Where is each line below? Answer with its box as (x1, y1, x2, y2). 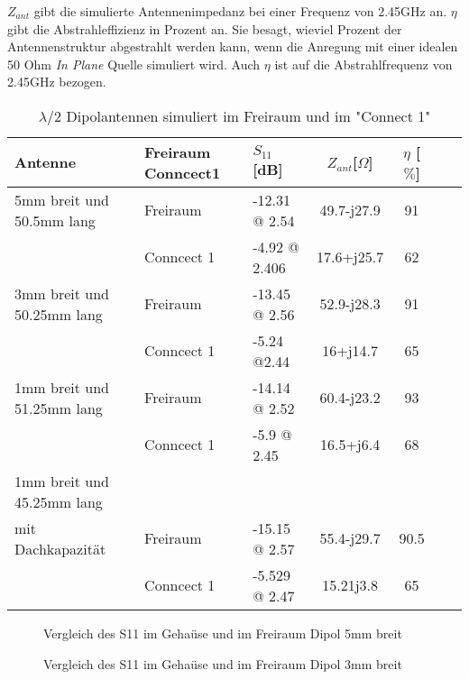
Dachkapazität (14, 537, 106, 559)
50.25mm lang (14, 303, 103, 325)
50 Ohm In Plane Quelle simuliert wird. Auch (7, 54, 261, 73)
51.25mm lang (14, 397, 103, 418)
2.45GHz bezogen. (7, 72, 106, 91)
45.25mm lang (14, 491, 103, 512)
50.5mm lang (14, 209, 96, 231)
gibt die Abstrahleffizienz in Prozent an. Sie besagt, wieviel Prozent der (7, 19, 402, 38)
